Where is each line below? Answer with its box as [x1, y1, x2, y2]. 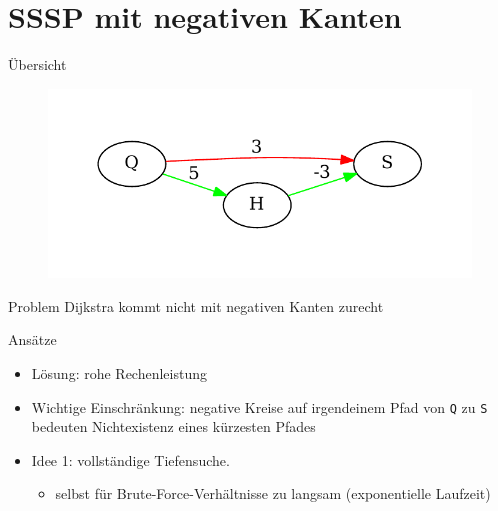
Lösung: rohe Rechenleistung [31, 362, 207, 383]
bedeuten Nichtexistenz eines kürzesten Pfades [31, 416, 316, 437]
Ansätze [8, 329, 57, 350]
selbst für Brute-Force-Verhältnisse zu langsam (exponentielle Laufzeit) [55, 483, 491, 504]
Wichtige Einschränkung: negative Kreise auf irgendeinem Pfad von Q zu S [31, 396, 488, 417]
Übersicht [8, 54, 67, 75]
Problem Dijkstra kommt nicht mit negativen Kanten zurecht [8, 295, 384, 316]
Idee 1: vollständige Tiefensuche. [31, 449, 230, 470]
